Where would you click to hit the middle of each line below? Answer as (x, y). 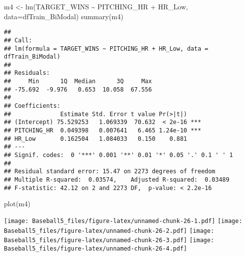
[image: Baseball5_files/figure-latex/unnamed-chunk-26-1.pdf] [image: (123, 221)
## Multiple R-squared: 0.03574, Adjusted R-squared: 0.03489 (117, 180)
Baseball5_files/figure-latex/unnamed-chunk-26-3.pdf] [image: (109, 240)
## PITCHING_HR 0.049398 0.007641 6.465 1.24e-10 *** (103, 131)
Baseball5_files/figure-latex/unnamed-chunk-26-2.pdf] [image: (109, 231)
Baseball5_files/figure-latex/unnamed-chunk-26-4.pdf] (96, 248)
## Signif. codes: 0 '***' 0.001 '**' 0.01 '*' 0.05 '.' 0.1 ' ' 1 (119, 155)
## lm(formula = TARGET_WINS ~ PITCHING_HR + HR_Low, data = (106, 48)
